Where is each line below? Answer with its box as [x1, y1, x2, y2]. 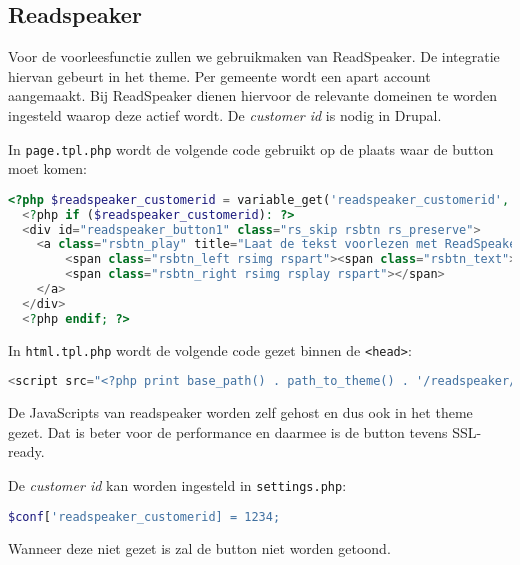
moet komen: [8, 158, 87, 179]
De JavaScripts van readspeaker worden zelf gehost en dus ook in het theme [8, 402, 473, 423]
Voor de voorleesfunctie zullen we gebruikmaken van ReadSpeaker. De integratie [8, 46, 500, 67]
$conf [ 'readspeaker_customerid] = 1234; [8, 509, 281, 524]
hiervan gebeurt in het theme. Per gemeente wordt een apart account [8, 65, 431, 86]
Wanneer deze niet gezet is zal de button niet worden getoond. [8, 537, 391, 558]
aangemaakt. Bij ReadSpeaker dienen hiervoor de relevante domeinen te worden [8, 85, 498, 106]
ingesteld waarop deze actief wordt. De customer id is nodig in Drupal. [8, 104, 442, 125]
